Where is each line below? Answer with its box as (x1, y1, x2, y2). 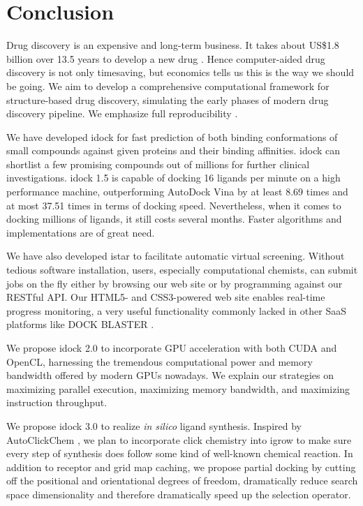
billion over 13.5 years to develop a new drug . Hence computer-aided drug (6, 51, 325, 66)
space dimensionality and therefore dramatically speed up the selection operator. (6, 486, 351, 501)
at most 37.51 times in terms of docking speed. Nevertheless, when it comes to (6, 198, 341, 212)
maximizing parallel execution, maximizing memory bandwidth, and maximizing (6, 381, 350, 396)
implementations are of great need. (6, 225, 155, 239)
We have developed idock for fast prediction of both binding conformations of (6, 129, 338, 144)
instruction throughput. (6, 395, 108, 410)
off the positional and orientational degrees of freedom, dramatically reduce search (6, 473, 358, 488)
